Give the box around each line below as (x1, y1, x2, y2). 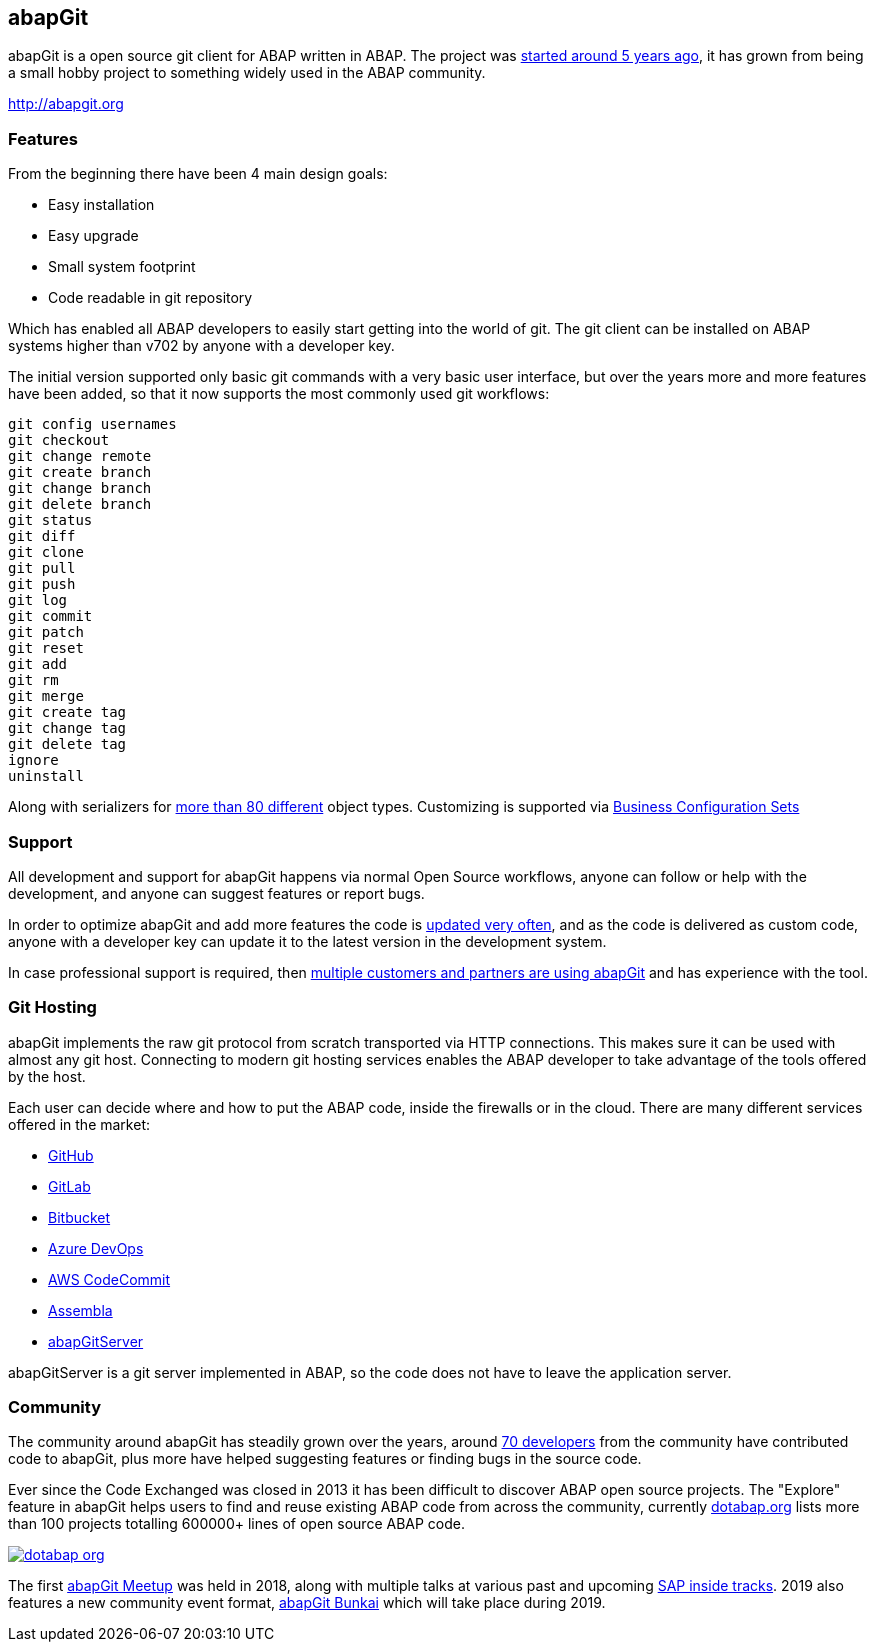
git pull (8, 560, 76, 577)
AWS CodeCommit (48, 1270, 171, 1288)
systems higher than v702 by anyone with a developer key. (8, 337, 395, 355)
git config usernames (8, 416, 177, 433)
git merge (8, 688, 84, 705)
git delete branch (8, 496, 152, 513)
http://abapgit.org (8, 95, 124, 113)
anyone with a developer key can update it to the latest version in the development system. (8, 932, 607, 950)
